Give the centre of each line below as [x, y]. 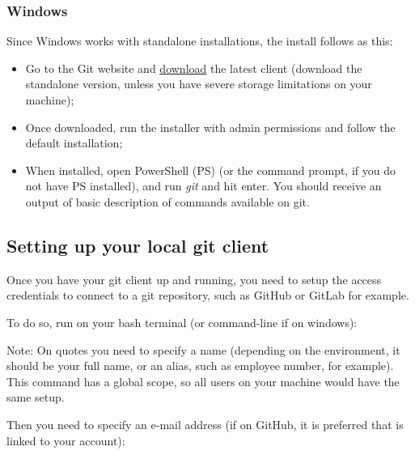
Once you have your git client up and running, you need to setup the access [194, 279]
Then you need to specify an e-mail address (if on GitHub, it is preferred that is [205, 424]
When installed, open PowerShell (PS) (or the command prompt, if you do [210, 170]
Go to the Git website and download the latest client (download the [194, 68]
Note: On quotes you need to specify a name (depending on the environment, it [203, 349]
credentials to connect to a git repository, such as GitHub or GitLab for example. [208, 295]
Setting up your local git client [138, 245]
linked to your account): [66, 440]
